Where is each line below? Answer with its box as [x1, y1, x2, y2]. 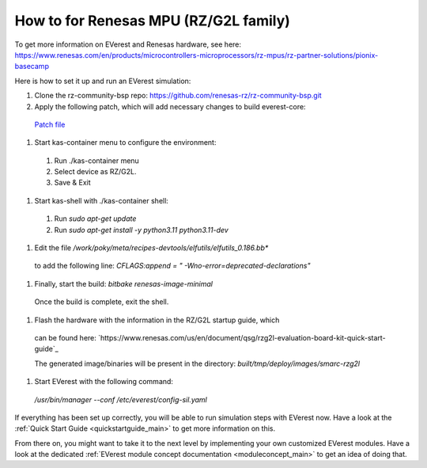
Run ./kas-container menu [54, 155, 140, 166]
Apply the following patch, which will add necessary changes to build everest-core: [34, 101, 306, 111]
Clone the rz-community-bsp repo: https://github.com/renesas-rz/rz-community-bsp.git [34, 91, 322, 101]
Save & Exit [54, 178, 91, 188]
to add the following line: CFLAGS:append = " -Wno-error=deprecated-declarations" [34, 261, 311, 271]
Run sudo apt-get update [54, 214, 137, 223]
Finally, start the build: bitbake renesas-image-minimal [34, 279, 213, 288]
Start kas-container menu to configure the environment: [34, 138, 217, 147]
